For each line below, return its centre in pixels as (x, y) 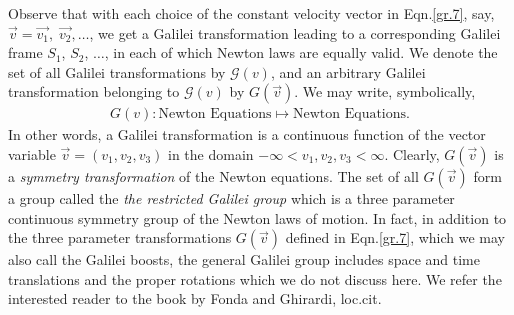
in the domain (211, 154)
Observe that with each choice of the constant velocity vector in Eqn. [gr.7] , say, (251, 13)
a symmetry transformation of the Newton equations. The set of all (213, 176)
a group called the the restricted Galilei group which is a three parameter (231, 198)
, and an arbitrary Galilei (348, 71)
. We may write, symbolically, (385, 91)
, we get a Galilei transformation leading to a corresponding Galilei (295, 32)
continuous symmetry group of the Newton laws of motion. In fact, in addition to (257, 217)
